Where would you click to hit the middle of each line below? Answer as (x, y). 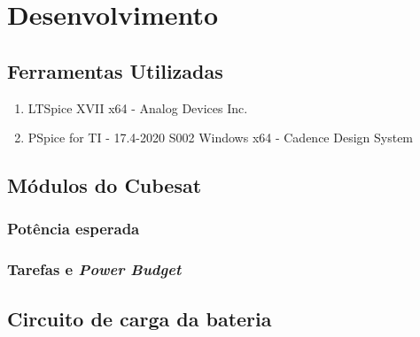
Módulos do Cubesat (105, 185)
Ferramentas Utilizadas (115, 70)
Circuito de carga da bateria (140, 318)
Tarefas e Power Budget (94, 269)
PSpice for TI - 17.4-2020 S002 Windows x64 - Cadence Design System (221, 138)
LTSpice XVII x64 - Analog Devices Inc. (138, 107)
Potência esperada (74, 229)
